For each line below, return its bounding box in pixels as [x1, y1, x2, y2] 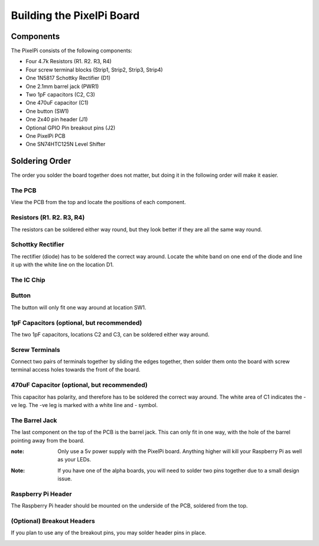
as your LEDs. [57, 456, 92, 463]
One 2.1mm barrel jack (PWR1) [25, 83, 99, 90]
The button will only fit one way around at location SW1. [11, 303, 147, 311]
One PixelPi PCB [25, 132, 66, 139]
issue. [57, 475, 72, 482]
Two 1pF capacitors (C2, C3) [25, 91, 96, 98]
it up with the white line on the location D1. [11, 261, 114, 269]
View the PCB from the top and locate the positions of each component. [11, 199, 186, 206]
